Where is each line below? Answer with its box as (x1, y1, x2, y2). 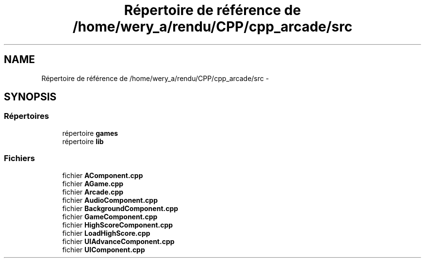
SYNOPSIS (4, 91, 57, 103)
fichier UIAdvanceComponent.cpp (62, 237, 175, 246)
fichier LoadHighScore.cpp (62, 229, 150, 237)
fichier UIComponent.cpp (62, 245, 145, 254)
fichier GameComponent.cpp (62, 212, 158, 221)
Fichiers (4, 153, 35, 164)
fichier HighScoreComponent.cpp (62, 220, 173, 229)
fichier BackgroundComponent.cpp (62, 204, 179, 213)
